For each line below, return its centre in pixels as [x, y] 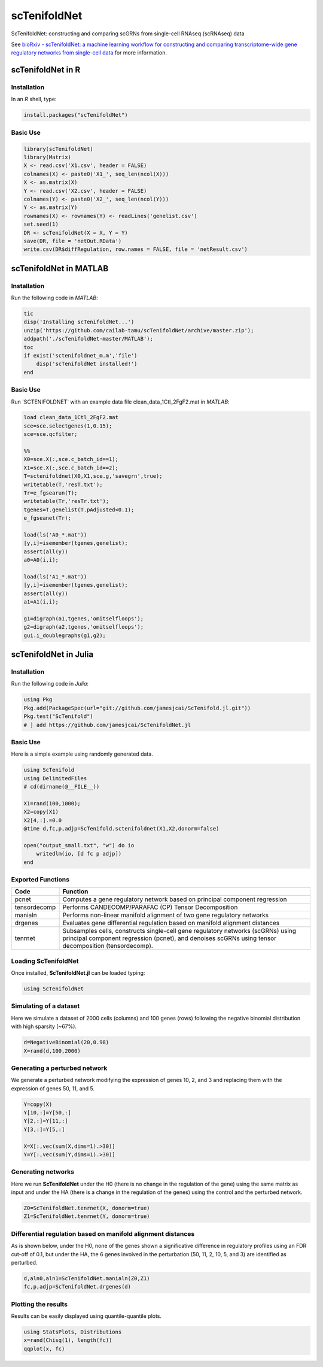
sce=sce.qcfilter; [51, 434]
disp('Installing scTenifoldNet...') [79, 322]
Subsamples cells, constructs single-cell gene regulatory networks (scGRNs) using [179, 931]
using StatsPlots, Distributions [73, 1332]
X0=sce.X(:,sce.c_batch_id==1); [71, 459]
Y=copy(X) [38, 1104]
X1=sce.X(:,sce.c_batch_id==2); [71, 468]
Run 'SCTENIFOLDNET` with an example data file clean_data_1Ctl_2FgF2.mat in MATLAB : [120, 402]
